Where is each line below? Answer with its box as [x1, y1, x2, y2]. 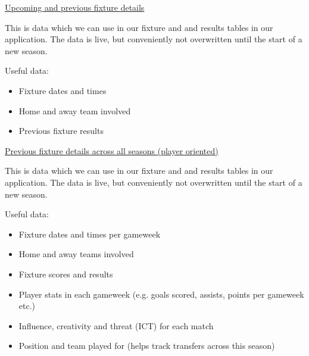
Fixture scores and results [18, 267, 113, 280]
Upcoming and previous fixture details [5, 1, 145, 13]
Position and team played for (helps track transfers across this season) [18, 339, 275, 352]
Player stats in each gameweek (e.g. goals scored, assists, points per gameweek [18, 288, 304, 300]
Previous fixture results [18, 124, 104, 137]
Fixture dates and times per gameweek [18, 227, 161, 240]
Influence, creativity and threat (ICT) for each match [18, 319, 214, 332]
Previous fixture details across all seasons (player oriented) [5, 144, 219, 157]
